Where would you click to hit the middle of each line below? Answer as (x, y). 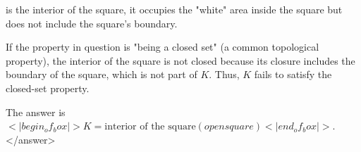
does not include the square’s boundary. (92, 23)
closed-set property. (48, 88)
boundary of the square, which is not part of (102, 74)
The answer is (36, 112)
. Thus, (224, 74)
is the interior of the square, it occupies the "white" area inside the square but (174, 9)
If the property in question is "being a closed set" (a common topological (163, 47)
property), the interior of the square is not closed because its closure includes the (180, 60)
